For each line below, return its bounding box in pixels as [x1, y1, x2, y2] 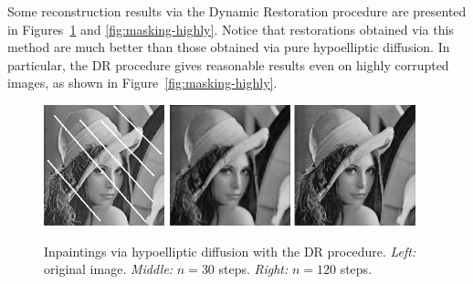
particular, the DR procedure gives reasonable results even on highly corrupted [7, 55, 449, 74]
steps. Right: [218, 259, 289, 279]
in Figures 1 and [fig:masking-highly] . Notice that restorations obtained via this [7, 19, 454, 38]
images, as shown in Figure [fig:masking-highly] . [7, 73, 278, 92]
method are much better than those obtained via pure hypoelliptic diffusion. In [7, 37, 450, 57]
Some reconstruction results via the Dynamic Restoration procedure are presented [7, 2, 467, 20]
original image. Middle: [44, 259, 173, 279]
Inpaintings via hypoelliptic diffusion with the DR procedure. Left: [44, 241, 416, 260]
